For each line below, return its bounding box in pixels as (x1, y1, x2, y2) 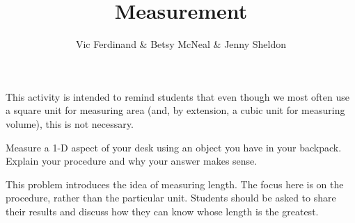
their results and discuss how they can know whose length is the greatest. (6, 204, 319, 218)
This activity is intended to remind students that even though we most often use (6, 89, 349, 104)
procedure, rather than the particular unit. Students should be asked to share (6, 190, 336, 205)
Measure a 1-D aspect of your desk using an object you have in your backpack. (6, 140, 342, 154)
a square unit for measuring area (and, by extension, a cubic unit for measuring (6, 103, 345, 117)
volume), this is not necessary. (6, 116, 134, 131)
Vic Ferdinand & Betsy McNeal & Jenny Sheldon (75, 37, 287, 51)
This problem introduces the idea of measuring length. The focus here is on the (6, 176, 344, 191)
